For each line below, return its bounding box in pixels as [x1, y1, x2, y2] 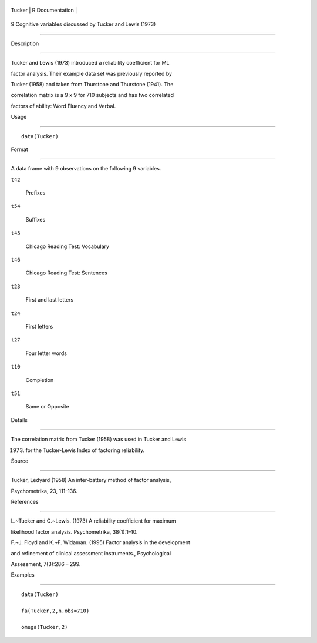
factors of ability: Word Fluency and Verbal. [11, 102, 116, 109]
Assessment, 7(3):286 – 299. [11, 561, 81, 568]
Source [11, 457, 29, 464]
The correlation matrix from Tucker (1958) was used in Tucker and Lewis [11, 436, 187, 443]
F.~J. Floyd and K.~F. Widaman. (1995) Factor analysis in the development [11, 539, 191, 546]
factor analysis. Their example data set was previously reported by [11, 70, 173, 77]
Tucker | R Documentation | [11, 6, 77, 14]
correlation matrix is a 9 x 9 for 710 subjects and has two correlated [11, 92, 174, 99]
